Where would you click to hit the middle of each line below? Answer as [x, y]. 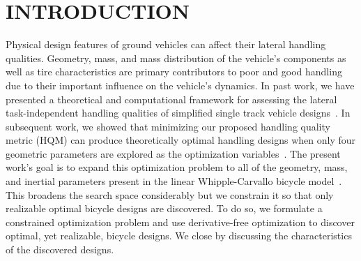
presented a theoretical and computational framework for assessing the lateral [171, 99]
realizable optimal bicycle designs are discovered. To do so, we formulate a [164, 208]
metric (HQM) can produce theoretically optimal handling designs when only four [181, 140]
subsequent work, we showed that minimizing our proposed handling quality [168, 126]
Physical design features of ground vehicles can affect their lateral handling [166, 44]
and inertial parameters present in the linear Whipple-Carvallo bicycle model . [174, 181]
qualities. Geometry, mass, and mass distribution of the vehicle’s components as [176, 58]
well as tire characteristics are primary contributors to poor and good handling [174, 72]
